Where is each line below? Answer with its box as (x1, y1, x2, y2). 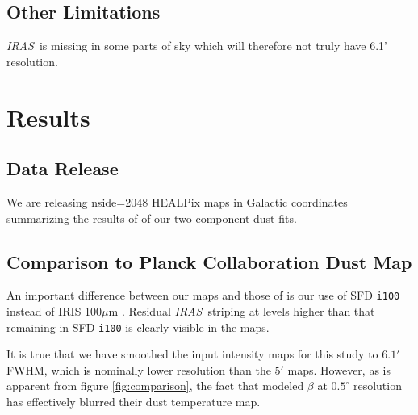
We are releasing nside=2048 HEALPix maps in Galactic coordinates (6, 193, 348, 210)
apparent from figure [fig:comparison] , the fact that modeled (6, 377, 304, 394)
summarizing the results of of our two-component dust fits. (6, 209, 297, 226)
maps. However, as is (287, 361, 391, 378)
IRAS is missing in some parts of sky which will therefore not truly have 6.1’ (6, 37, 387, 54)
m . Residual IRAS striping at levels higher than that (108, 303, 375, 320)
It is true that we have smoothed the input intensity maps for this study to (6, 346, 378, 363)
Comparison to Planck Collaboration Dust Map (6, 249, 412, 274)
